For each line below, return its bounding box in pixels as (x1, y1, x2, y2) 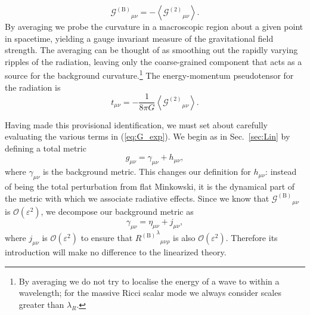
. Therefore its (225, 231, 278, 244)
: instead (265, 165, 297, 178)
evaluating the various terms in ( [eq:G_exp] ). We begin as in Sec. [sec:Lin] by (5, 130, 290, 143)
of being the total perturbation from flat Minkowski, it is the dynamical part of (5, 180, 295, 193)
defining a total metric (5, 141, 86, 154)
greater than (18, 298, 64, 310)
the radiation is (5, 81, 61, 93)
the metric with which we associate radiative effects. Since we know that (5, 192, 269, 204)
